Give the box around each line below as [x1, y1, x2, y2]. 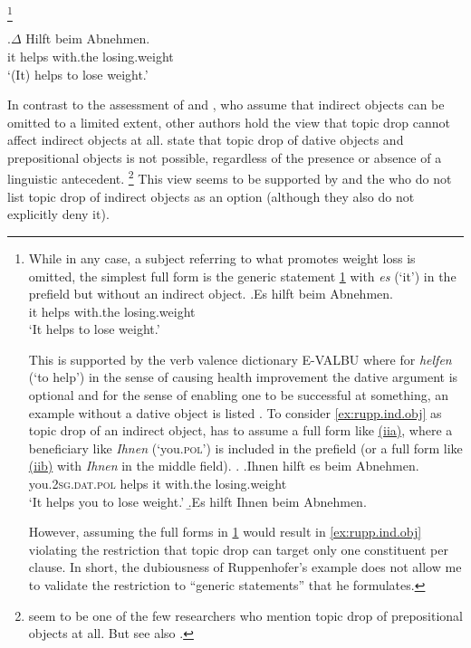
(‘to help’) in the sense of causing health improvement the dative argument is [28, 367, 458, 386]
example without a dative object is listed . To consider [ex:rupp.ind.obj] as [28, 403, 442, 422]
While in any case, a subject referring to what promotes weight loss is [28, 248, 416, 267]
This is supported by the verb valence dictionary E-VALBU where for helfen [28, 349, 452, 368]
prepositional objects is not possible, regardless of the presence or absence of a [7, 148, 442, 167]
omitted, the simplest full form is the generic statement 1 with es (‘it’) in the [28, 266, 457, 285]
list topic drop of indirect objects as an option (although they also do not [7, 186, 415, 205]
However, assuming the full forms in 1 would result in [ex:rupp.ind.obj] [28, 522, 422, 541]
